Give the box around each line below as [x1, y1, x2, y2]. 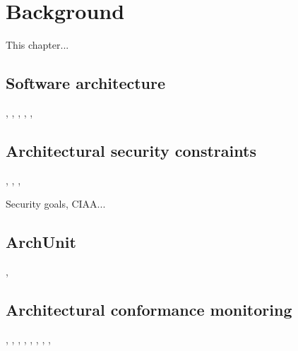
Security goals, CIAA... [6, 196, 106, 211]
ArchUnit [6, 231, 76, 253]
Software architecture [6, 72, 166, 94]
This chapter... [6, 37, 69, 52]
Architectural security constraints [6, 139, 256, 161]
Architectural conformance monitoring [6, 299, 292, 321]
